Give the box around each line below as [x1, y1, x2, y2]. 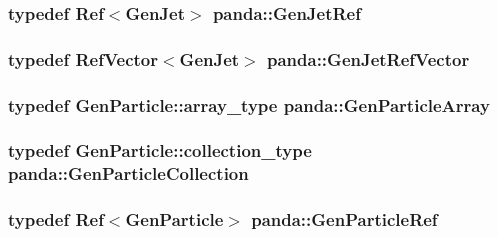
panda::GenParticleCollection [8, 161, 249, 186]
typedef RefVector [8, 46, 158, 71]
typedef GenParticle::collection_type [8, 138, 312, 163]
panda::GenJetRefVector [267, 46, 470, 71]
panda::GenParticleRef [251, 207, 438, 232]
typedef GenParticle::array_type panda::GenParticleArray [8, 92, 490, 117]
